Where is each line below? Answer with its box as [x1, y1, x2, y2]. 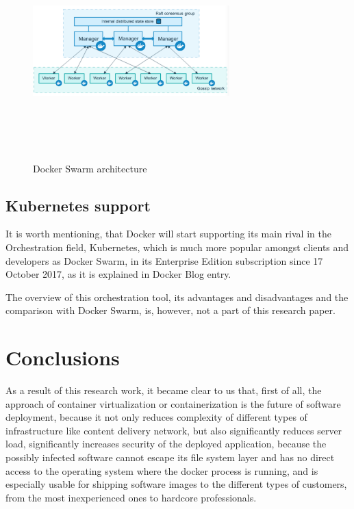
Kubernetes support [5, 194, 151, 216]
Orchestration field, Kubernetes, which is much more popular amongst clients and [5, 239, 349, 254]
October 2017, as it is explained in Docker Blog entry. [5, 267, 231, 281]
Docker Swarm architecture [33, 161, 147, 175]
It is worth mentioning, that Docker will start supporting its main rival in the [5, 226, 331, 241]
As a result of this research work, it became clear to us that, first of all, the [5, 383, 322, 397]
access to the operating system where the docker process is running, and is [5, 463, 318, 478]
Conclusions [5, 343, 120, 371]
